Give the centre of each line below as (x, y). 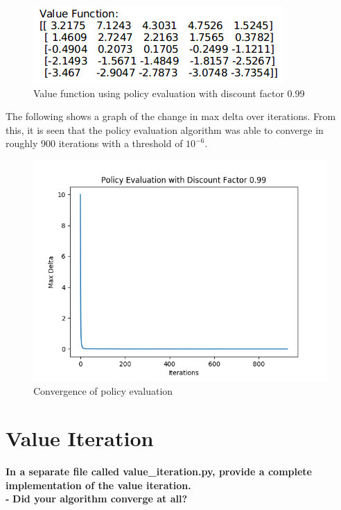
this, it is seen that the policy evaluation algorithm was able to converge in (165, 129)
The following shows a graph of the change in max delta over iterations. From (171, 116)
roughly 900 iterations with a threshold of (94, 143)
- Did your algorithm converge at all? (97, 499)
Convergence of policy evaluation (103, 390)
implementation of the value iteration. (98, 485)
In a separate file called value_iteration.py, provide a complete (159, 471)
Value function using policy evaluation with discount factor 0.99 (169, 93)
